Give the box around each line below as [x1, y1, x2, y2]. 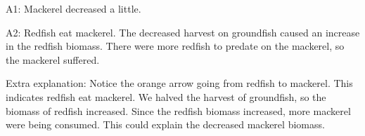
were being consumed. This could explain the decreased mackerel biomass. [6, 117, 325, 132]
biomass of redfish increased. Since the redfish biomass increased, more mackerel [6, 103, 351, 118]
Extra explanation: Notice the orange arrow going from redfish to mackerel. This [6, 76, 353, 90]
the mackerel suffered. [6, 52, 100, 67]
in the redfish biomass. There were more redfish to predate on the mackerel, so [6, 39, 345, 53]
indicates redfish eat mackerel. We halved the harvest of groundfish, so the [6, 89, 326, 104]
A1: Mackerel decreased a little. [6, 1, 141, 15]
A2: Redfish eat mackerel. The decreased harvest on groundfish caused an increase [6, 25, 360, 39]
